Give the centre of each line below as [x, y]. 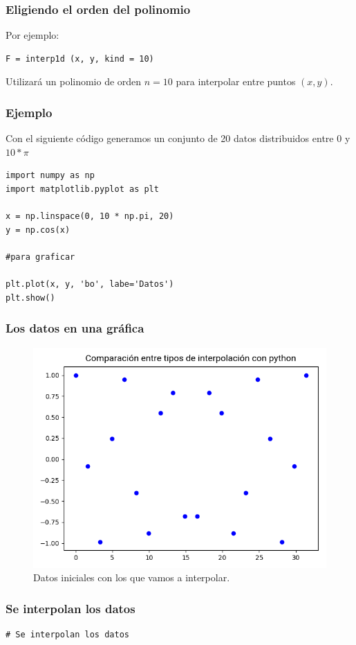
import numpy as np [50, 176]
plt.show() [30, 298]
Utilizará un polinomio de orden [74, 81]
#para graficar [40, 257]
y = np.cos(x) [38, 230]
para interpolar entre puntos [236, 81]
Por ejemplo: [32, 35]
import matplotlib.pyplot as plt [82, 189]
